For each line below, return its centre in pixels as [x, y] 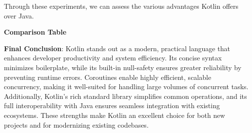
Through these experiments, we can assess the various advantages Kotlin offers [121, 6]
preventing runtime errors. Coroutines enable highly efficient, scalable [108, 77]
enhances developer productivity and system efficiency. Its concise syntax [113, 58]
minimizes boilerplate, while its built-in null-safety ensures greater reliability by [123, 67]
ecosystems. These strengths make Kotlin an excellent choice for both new [115, 115]
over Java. [19, 15]
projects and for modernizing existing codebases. [76, 124]
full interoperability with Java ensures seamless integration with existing [112, 105]
